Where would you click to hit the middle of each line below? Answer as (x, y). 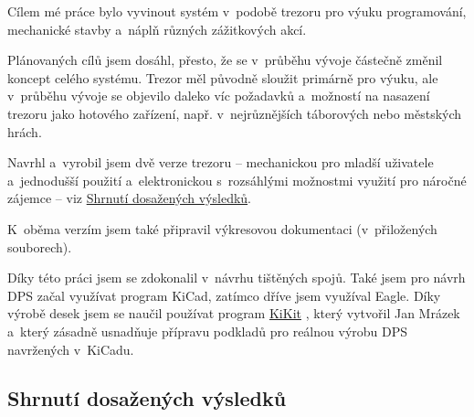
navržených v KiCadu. (71, 349)
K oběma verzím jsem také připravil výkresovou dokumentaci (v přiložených (222, 228)
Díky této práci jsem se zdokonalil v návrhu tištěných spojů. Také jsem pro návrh (237, 278)
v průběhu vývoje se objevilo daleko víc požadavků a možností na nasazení (219, 96)
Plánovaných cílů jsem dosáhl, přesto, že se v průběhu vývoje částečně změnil (225, 60)
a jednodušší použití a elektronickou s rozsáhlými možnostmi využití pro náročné (237, 180)
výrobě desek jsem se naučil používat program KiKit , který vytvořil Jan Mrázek (234, 313)
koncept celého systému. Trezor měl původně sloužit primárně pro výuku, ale (223, 77)
